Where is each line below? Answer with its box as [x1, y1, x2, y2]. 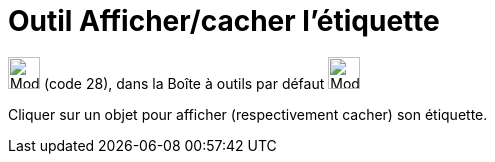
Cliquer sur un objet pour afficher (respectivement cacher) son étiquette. [8, 105, 488, 123]
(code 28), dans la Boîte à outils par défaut [43, 74, 325, 92]
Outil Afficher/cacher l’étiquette [8, 4, 440, 38]
